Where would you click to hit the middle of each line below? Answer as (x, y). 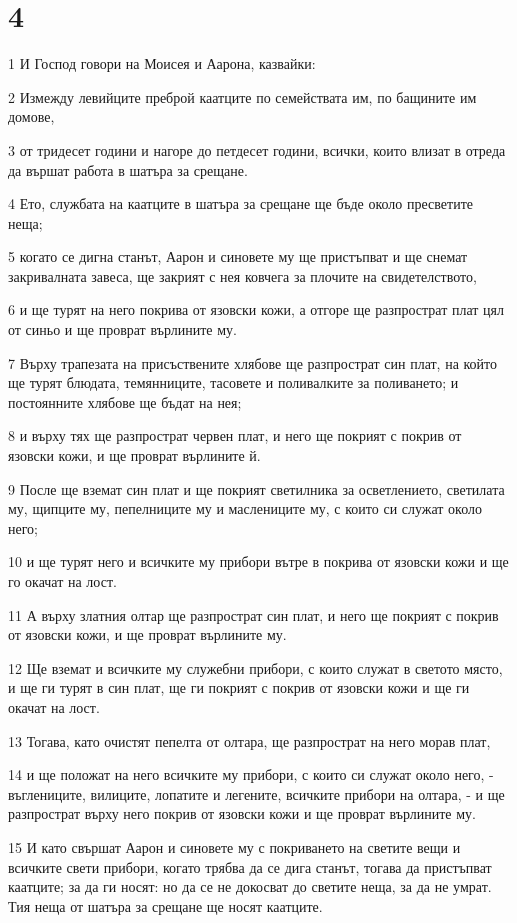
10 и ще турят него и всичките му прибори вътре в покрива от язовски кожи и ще (258, 561)
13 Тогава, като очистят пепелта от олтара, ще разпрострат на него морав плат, (249, 740)
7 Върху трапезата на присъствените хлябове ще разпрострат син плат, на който (253, 362)
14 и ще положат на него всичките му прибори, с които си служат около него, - (251, 774)
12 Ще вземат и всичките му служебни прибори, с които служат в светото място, (255, 667)
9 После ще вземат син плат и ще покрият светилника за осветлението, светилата (256, 488)
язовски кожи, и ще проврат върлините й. (134, 455)
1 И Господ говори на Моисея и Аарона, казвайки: (162, 63)
